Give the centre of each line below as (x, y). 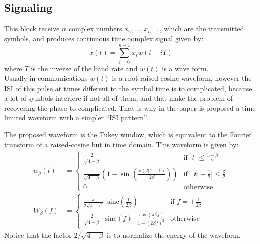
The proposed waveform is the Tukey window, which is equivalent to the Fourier (128, 135)
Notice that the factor (38, 235)
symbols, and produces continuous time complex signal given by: (104, 38)
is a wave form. (185, 68)
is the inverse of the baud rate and (84, 68)
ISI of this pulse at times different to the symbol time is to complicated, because (128, 88)
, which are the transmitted (202, 28)
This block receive (32, 28)
